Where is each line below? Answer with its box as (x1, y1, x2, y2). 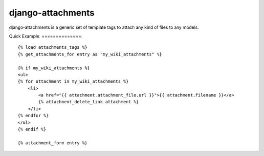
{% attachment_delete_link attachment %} (38, 99, 139, 105)
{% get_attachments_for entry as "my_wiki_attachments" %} (18, 51, 162, 57)
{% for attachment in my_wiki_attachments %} (18, 78, 129, 84)
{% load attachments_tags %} (18, 44, 88, 50)
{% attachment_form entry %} (18, 140, 88, 146)
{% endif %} (18, 127, 46, 132)
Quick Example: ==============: (9, 33, 83, 39)
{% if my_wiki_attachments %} (18, 65, 90, 71)
